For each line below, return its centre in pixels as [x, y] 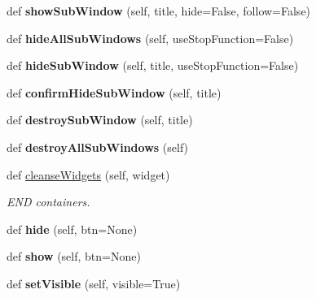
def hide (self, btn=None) [72, 229]
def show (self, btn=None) [74, 256]
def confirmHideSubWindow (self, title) [114, 92]
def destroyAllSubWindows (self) [98, 147]
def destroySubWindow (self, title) [100, 120]
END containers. [48, 202]
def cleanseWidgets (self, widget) [88, 174]
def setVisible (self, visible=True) [94, 283]
